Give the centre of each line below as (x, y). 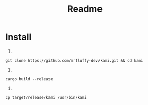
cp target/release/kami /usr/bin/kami (46, 97)
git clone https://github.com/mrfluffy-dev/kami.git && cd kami (74, 60)
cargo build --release (29, 79)
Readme (85, 9)
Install (18, 37)
